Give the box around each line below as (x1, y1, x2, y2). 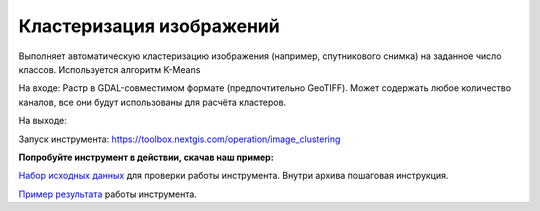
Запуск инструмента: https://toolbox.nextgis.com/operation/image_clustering (18, 133, 341, 145)
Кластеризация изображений (18, 15, 280, 37)
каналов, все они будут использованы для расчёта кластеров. (18, 96, 287, 108)
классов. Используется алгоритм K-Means (18, 63, 201, 75)
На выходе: (18, 115, 67, 127)
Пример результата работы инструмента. (18, 188, 197, 200)
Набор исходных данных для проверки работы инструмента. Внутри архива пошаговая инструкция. (18, 170, 449, 182)
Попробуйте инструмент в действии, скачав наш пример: (18, 151, 274, 163)
